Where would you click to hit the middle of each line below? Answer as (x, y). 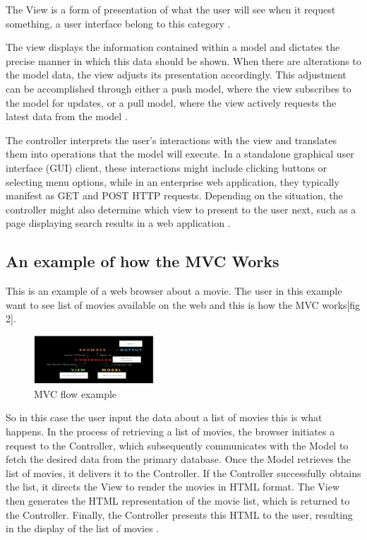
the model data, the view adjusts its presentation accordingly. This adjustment (176, 75)
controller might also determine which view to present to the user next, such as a (181, 209)
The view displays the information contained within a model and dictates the (173, 47)
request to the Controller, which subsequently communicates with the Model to (177, 445)
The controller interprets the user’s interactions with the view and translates (171, 140)
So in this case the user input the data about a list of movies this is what (164, 417)
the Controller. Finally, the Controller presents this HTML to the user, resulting (179, 514)
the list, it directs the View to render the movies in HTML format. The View (173, 487)
